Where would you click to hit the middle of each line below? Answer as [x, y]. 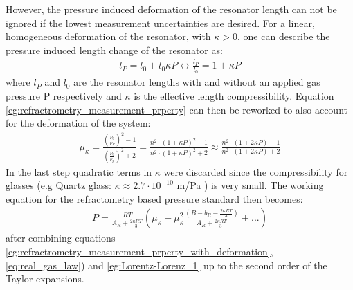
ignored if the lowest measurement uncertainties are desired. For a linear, [160, 22]
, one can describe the [284, 36]
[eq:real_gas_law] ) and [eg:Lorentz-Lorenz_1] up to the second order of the [166, 265]
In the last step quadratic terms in [79, 171]
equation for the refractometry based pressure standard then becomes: [154, 198]
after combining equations [61, 238]
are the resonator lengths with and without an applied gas [197, 82]
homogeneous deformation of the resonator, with [108, 36]
